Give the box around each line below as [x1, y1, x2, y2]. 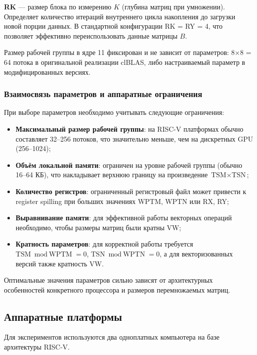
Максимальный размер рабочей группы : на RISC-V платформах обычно [15, 123, 244, 134]
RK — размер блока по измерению [4, 1, 112, 11]
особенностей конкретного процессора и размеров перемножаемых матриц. [4, 284, 230, 295]
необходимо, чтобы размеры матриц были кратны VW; [15, 222, 181, 232]
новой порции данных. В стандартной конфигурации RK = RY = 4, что [4, 21, 223, 31]
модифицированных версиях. [4, 66, 91, 77]
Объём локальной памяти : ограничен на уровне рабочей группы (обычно [15, 159, 243, 170]
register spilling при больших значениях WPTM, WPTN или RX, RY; [15, 196, 229, 206]
